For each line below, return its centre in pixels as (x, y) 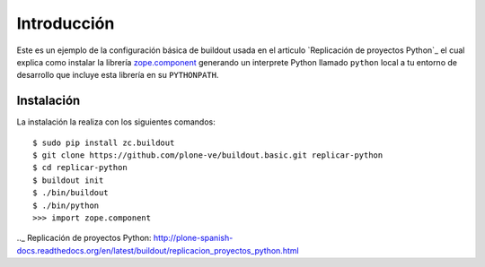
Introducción (66, 23)
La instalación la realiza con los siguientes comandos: (116, 122)
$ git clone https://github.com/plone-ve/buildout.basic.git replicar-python (208, 155)
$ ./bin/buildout (71, 193)
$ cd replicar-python (80, 168)
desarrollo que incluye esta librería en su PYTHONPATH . (118, 75)
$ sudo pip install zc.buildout (104, 142)
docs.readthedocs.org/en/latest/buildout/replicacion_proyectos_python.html (158, 250)
